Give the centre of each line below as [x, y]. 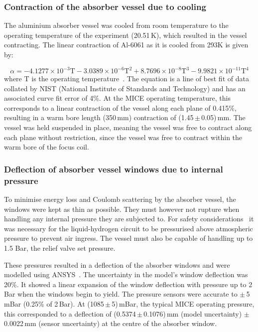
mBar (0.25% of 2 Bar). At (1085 [54, 303]
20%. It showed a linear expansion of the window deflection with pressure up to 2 [128, 284]
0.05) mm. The [223, 117]
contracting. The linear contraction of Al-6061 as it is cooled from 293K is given [126, 45]
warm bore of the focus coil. [47, 147]
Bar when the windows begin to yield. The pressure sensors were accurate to [121, 294]
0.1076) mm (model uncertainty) [193, 313]
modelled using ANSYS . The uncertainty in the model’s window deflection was [126, 274]
